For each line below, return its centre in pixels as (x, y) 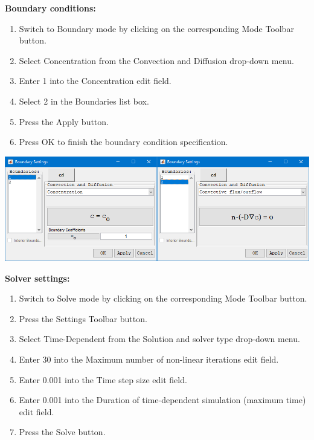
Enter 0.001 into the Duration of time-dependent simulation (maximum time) (162, 400)
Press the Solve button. (62, 432)
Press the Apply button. (64, 121)
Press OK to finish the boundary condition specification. (123, 142)
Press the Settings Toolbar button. (83, 318)
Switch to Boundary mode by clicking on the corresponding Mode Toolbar (156, 28)
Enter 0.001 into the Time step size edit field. (103, 379)
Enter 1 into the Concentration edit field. (95, 81)
